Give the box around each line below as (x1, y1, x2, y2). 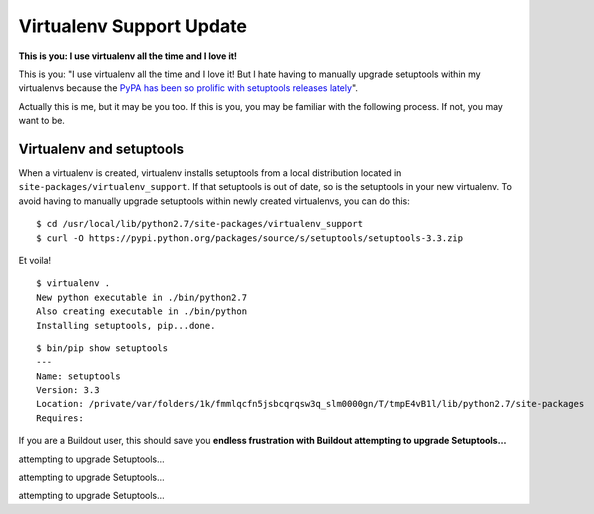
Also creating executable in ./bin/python (36, 306, 248, 317)
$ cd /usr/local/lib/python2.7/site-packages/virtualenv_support (36, 218, 364, 230)
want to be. (18, 115, 65, 127)
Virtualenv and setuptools (18, 140, 185, 157)
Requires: (36, 412, 84, 424)
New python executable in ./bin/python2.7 (36, 291, 248, 303)
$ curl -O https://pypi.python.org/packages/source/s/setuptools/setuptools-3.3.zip (36, 232, 464, 244)
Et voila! (18, 254, 52, 266)
